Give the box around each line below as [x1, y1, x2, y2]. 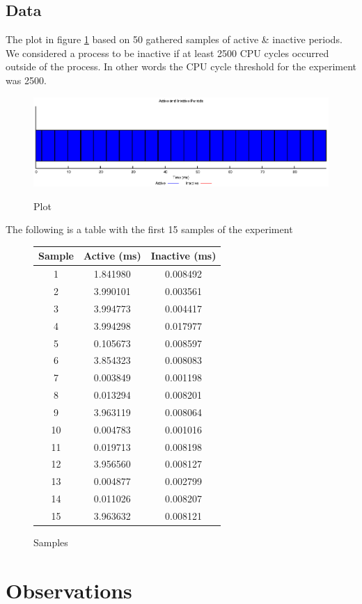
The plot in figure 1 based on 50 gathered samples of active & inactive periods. [6, 32, 343, 47]
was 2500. [6, 72, 47, 87]
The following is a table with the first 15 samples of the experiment [6, 222, 293, 237]
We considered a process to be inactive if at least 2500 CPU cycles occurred [6, 45, 329, 60]
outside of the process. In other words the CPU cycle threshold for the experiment [6, 59, 357, 74]
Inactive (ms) [150, 248, 217, 263]
